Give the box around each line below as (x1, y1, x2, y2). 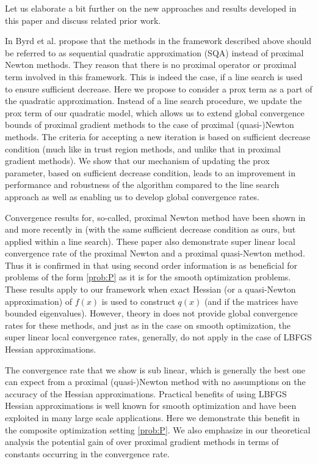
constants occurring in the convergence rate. (5, 447, 170, 460)
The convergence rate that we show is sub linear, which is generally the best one (5, 363, 306, 376)
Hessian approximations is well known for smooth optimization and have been (5, 399, 297, 412)
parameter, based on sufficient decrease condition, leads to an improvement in (5, 166, 296, 179)
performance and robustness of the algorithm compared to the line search (5, 178, 280, 191)
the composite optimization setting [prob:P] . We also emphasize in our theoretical (5, 423, 311, 436)
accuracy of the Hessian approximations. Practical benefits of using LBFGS (5, 387, 287, 400)
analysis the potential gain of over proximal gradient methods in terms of (5, 435, 279, 448)
